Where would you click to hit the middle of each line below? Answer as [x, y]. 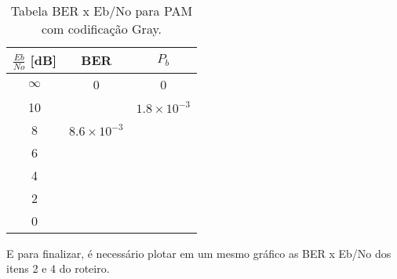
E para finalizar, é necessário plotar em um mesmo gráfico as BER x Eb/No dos [199, 253]
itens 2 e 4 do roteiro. [58, 268]
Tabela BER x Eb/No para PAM [102, 11]
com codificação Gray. [102, 29]
